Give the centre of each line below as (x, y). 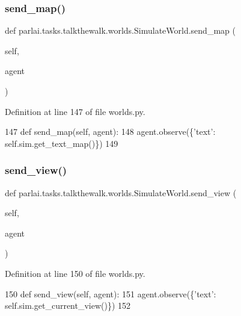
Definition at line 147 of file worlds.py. (75, 111)
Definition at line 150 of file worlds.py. (75, 273)
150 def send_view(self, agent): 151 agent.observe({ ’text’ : (111, 293)
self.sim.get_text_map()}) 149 (62, 143)
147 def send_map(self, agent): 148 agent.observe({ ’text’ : (110, 132)
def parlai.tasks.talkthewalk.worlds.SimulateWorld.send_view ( (121, 192)
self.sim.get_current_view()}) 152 (68, 305)
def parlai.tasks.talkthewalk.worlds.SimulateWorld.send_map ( (120, 30)
